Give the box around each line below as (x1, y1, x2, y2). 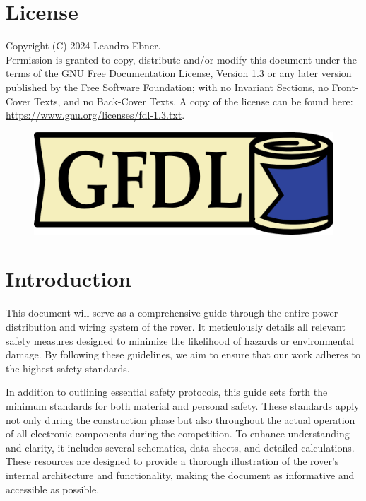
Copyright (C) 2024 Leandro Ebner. (6, 38, 161, 53)
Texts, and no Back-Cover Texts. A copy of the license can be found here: (34, 93, 353, 108)
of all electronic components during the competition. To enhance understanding (6, 426, 350, 441)
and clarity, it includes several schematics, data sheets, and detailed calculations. (6, 440, 355, 454)
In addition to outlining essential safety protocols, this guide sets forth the (6, 384, 328, 399)
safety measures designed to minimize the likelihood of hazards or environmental (6, 333, 355, 348)
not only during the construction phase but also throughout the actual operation (6, 412, 355, 427)
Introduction (6, 264, 131, 293)
